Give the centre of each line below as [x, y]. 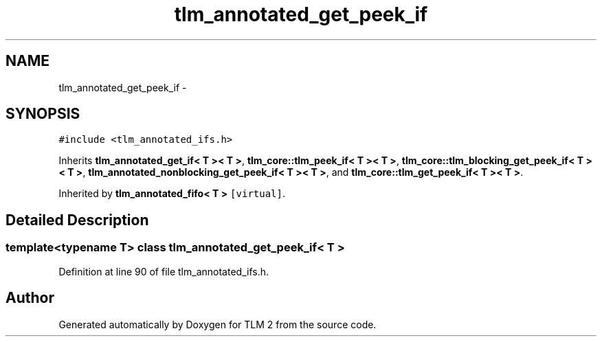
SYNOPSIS [43, 114]
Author [30, 298]
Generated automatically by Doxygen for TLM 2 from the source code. [218, 324]
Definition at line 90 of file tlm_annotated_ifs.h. [164, 271]
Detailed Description [77, 220]
